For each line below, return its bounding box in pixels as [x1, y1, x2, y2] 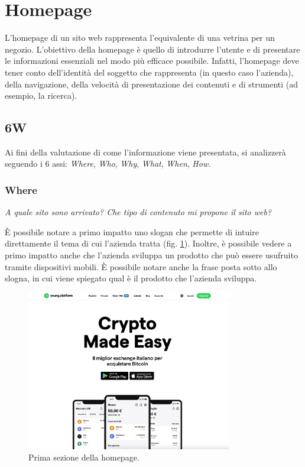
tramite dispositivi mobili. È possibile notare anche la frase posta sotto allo [5, 260, 277, 273]
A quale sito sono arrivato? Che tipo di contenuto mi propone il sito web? [5, 206, 272, 218]
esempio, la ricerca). [5, 89, 77, 102]
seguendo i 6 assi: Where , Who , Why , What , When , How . [5, 157, 211, 170]
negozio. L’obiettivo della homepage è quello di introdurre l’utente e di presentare [5, 43, 300, 55]
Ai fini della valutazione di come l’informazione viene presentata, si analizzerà [5, 145, 286, 158]
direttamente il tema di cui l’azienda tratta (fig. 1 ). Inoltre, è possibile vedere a [5, 237, 292, 249]
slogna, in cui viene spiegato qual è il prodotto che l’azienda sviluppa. [5, 272, 257, 284]
